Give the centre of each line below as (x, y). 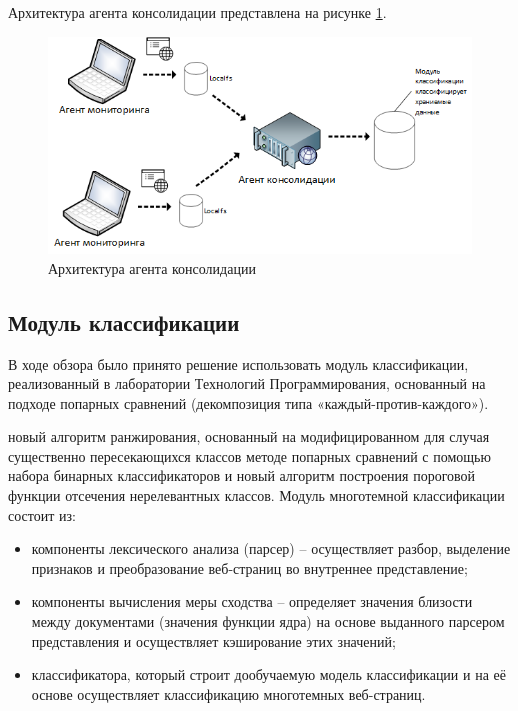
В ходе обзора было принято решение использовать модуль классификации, (238, 363)
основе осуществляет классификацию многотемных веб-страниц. (228, 693)
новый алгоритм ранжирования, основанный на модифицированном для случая (249, 436)
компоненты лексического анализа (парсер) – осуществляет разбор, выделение (271, 548)
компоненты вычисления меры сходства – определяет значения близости (252, 601)
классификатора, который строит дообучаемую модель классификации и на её (268, 674)
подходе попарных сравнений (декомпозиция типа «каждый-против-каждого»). (248, 402)
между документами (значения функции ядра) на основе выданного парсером (268, 621)
